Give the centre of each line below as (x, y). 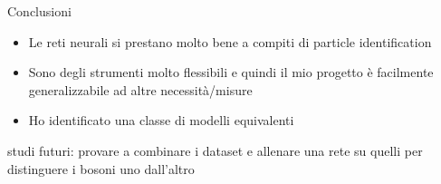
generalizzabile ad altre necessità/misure (140, 89)
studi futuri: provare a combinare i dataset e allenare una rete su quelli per (215, 150)
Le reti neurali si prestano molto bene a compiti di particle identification (230, 41)
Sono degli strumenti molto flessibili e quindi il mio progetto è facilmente (231, 72)
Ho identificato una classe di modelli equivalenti (161, 120)
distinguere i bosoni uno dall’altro (101, 168)
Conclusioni (39, 11)
